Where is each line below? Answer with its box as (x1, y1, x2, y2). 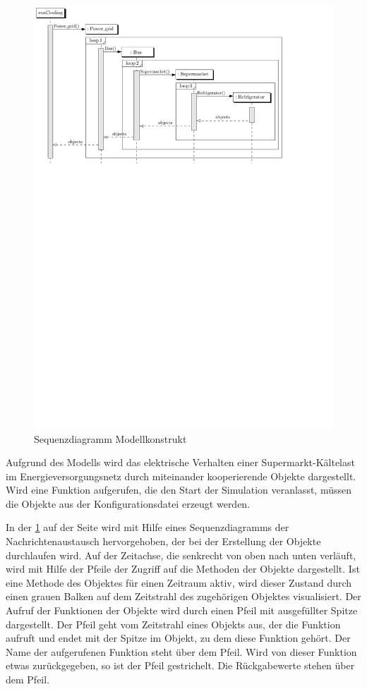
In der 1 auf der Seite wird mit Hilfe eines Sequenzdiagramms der (6, 520, 289, 535)
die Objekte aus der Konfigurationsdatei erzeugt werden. (6, 496, 251, 511)
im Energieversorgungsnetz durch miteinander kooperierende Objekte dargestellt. (6, 468, 356, 483)
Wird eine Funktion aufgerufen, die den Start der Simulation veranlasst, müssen (6, 482, 351, 497)
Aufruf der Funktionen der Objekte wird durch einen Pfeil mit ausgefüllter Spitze (6, 603, 358, 618)
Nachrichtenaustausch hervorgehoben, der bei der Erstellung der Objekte (6, 534, 321, 549)
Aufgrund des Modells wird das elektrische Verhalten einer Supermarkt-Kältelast (6, 455, 355, 470)
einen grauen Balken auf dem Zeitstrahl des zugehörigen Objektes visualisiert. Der (6, 589, 361, 604)
